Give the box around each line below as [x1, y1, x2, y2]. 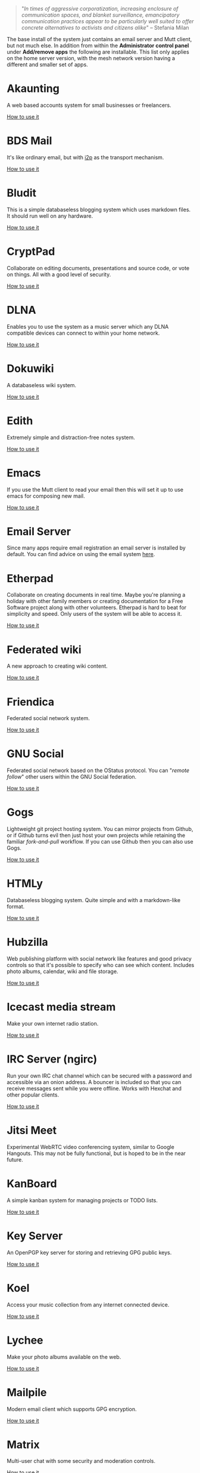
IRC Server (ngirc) [7, 1052, 98, 1066]
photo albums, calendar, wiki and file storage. [7, 968, 118, 975]
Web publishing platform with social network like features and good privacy [7, 955, 192, 962]
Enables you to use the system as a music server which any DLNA [7, 323, 169, 330]
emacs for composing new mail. [7, 492, 85, 499]
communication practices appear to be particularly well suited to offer [21, 18, 194, 24]
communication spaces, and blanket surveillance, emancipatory [21, 11, 180, 18]
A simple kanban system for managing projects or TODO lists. [7, 1196, 158, 1204]
